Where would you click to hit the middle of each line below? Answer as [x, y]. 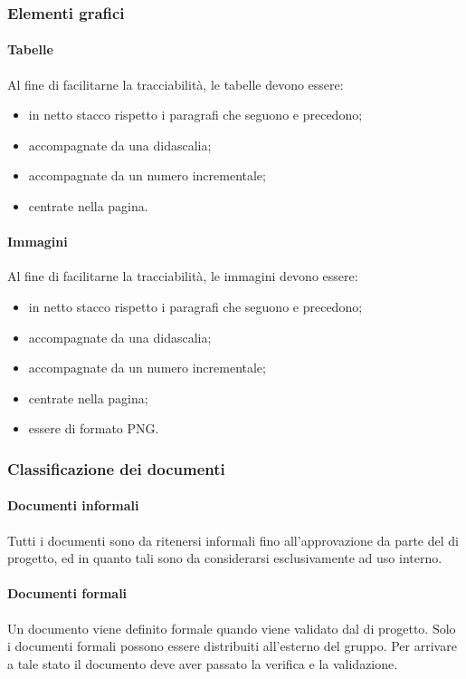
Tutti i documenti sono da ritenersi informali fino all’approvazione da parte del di [233, 540]
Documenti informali [73, 505]
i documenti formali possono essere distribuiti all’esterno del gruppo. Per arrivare [232, 646]
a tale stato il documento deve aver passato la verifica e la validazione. [203, 663]
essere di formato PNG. [94, 428]
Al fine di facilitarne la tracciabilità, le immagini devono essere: [183, 276]
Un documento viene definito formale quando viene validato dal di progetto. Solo [232, 628]
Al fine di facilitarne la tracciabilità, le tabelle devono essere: [176, 84]
